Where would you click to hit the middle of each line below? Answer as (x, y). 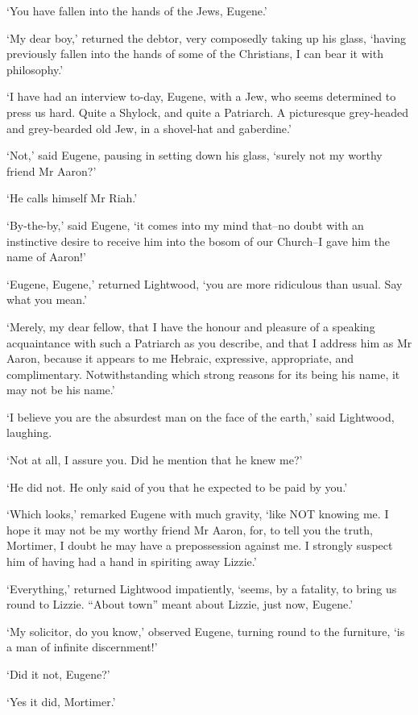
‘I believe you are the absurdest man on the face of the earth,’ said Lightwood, (201, 416)
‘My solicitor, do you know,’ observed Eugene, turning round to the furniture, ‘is (206, 631)
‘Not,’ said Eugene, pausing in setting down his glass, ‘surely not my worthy (195, 155)
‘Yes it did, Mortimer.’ (61, 701)
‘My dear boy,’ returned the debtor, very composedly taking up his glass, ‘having (207, 37)
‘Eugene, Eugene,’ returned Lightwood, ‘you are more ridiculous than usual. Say (205, 283)
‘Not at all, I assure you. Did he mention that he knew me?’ (155, 460)
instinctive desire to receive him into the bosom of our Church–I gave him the (198, 241)
